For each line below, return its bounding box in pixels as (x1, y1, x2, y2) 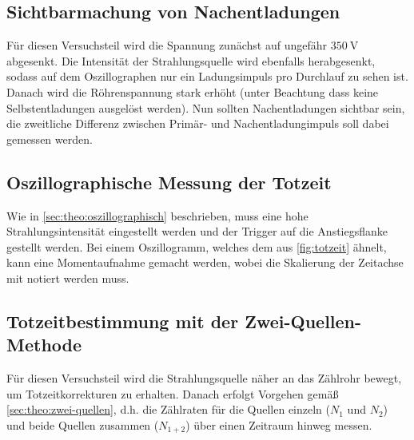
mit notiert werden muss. (6, 269, 129, 286)
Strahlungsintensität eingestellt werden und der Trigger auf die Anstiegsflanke (6, 223, 388, 240)
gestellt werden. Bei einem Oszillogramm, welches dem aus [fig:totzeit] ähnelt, (6, 238, 387, 255)
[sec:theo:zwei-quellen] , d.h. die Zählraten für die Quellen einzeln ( (6, 401, 331, 418)
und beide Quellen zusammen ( (6, 416, 159, 433)
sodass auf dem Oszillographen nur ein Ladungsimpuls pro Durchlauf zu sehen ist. (6, 68, 408, 85)
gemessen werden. (6, 130, 93, 147)
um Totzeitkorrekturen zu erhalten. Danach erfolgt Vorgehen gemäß (6, 385, 339, 402)
